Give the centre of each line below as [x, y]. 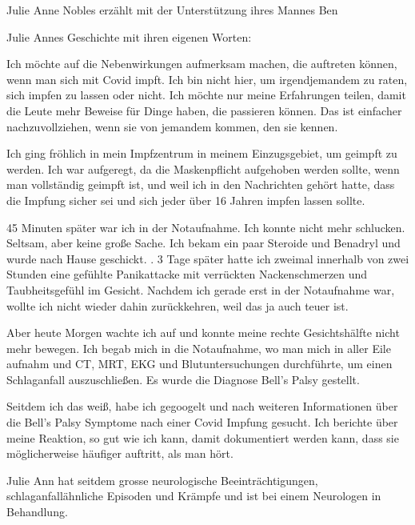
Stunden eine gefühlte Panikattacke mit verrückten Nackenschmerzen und [187, 274]
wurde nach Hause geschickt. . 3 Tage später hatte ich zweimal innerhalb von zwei [208, 258]
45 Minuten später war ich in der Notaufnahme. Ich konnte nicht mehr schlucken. [206, 227]
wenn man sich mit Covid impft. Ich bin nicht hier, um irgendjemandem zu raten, [207, 79]
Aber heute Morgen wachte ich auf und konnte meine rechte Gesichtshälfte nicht [203, 333]
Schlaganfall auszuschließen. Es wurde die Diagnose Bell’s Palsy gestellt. [183, 379]
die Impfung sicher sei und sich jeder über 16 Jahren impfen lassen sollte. [186, 200]
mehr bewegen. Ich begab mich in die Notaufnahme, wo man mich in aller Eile [199, 348]
